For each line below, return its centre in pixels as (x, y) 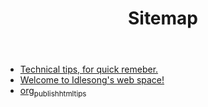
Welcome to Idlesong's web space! (92, 80)
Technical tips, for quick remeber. (89, 69)
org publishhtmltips (53, 92)
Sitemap (163, 18)
